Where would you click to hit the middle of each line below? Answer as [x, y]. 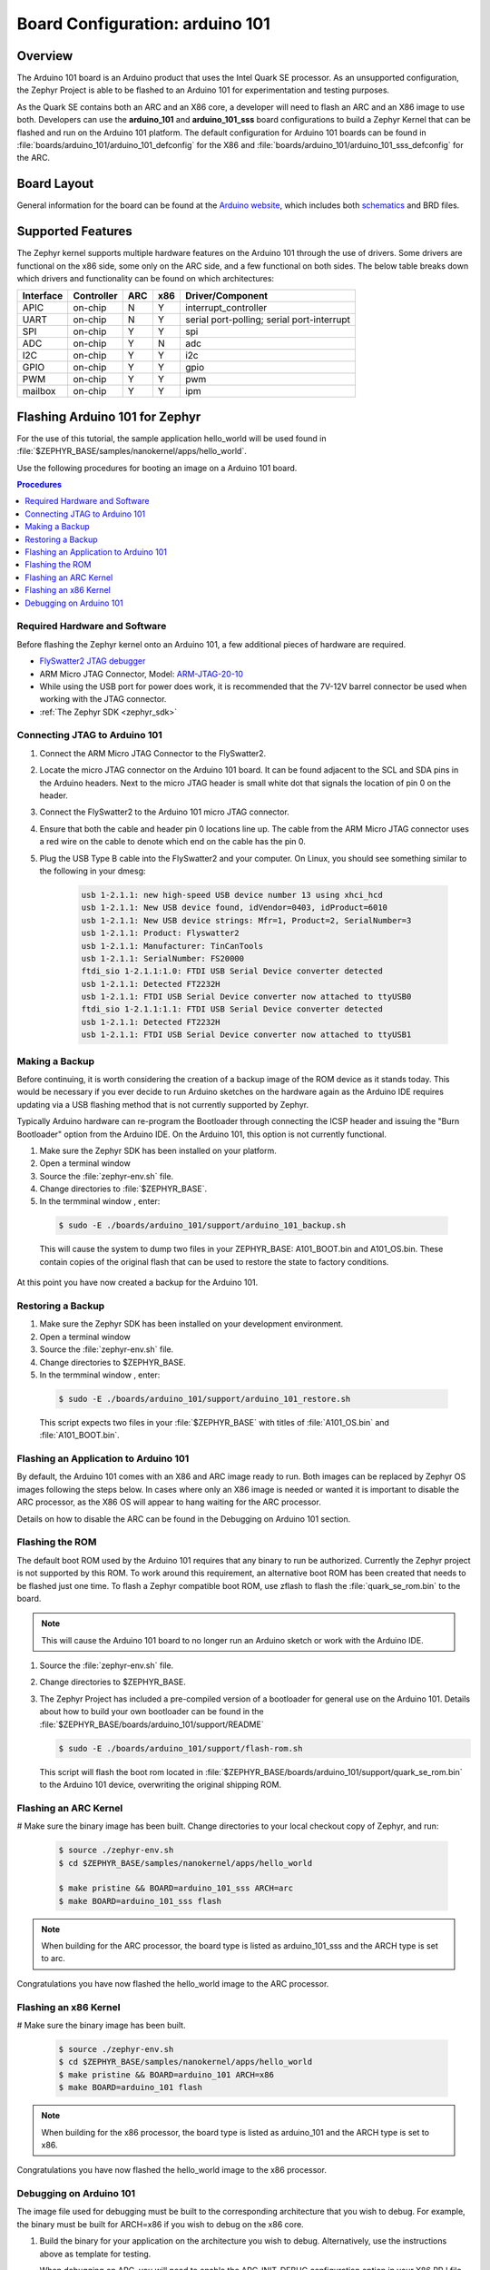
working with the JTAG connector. [103, 699]
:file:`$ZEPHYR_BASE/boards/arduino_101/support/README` [152, 1724]
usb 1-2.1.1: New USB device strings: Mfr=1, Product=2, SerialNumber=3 [246, 920]
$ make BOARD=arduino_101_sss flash [140, 1901]
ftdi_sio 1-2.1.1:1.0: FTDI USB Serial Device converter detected [232, 971]
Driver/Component [226, 296]
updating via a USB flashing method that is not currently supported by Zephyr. [162, 1104]
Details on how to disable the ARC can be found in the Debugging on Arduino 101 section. [184, 1519]
